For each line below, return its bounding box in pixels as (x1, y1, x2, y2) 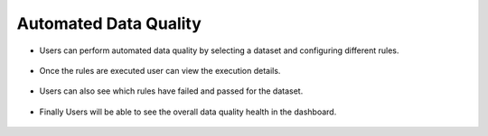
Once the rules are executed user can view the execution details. (39, 65, 281, 76)
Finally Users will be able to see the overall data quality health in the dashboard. (39, 106, 337, 117)
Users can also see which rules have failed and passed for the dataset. (39, 86, 304, 96)
